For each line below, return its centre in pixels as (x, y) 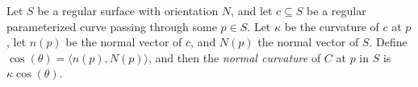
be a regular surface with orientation (128, 10)
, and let (252, 10)
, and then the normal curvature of (235, 57)
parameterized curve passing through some (112, 26)
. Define (388, 42)
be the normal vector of (124, 42)
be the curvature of (332, 26)
